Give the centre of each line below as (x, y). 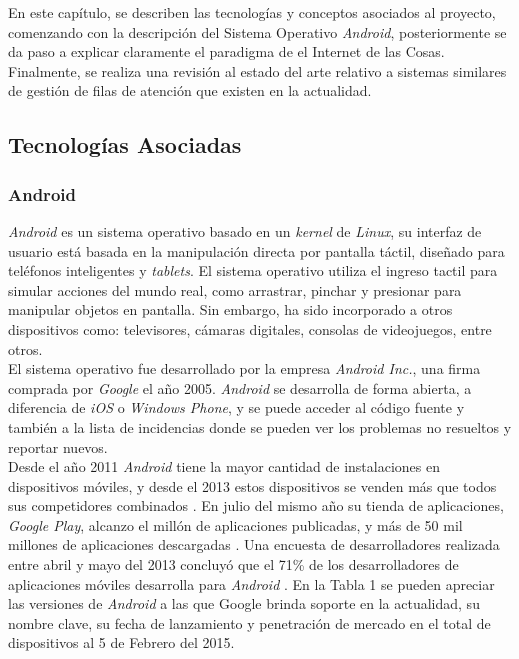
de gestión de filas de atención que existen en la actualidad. (190, 90)
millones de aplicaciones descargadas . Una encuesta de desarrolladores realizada (254, 544)
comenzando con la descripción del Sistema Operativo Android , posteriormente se (257, 31)
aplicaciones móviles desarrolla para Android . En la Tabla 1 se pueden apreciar (251, 583)
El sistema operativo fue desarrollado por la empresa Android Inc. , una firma (244, 368)
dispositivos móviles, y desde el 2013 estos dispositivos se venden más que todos (252, 485)
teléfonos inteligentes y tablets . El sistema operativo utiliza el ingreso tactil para (253, 270)
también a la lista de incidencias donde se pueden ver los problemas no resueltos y (260, 426)
